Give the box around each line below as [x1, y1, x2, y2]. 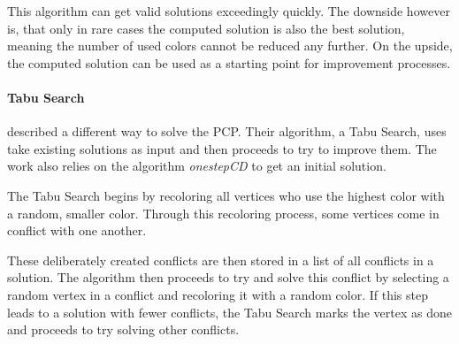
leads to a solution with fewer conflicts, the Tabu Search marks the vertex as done [7, 302, 452, 321]
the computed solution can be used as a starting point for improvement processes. [7, 53, 451, 72]
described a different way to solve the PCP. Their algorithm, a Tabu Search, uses [7, 122, 447, 141]
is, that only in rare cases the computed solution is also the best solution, [7, 19, 405, 37]
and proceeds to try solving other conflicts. [7, 320, 240, 339]
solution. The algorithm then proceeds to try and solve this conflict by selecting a [7, 268, 449, 287]
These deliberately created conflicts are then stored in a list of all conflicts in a [7, 250, 434, 269]
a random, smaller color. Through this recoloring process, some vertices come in [7, 203, 440, 222]
